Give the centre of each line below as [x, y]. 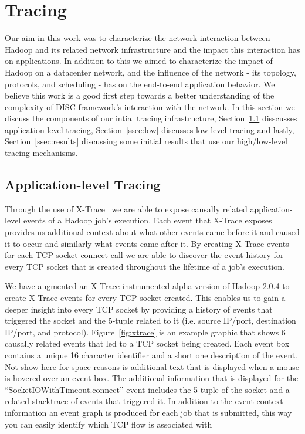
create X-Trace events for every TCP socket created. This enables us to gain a [145, 298]
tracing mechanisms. [41, 153]
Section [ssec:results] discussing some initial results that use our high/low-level [146, 141]
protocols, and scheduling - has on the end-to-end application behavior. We [140, 84]
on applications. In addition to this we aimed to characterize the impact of [139, 61]
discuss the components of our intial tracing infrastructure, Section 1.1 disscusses [151, 118]
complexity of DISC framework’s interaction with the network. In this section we [150, 106]
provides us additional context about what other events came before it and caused [152, 232]
